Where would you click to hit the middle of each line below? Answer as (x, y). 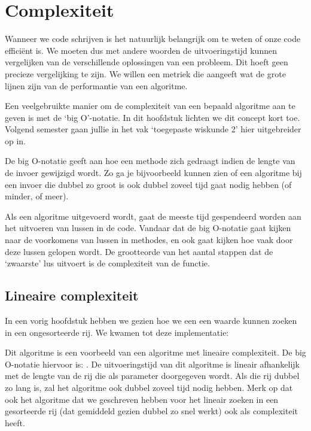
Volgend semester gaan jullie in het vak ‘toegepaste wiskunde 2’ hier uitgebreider (153, 129)
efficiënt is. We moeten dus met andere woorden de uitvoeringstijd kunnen (141, 50)
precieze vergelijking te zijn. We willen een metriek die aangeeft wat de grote (145, 73)
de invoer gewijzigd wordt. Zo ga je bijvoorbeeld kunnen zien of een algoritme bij (153, 173)
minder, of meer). (37, 196)
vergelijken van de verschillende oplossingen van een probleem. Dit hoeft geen (147, 62)
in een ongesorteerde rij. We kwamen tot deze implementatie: (117, 332)
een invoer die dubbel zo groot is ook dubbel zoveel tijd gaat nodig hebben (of (148, 184)
